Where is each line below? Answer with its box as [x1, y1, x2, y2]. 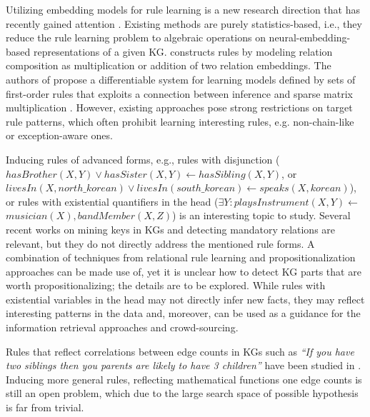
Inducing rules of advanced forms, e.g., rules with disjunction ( [6, 151, 280, 166]
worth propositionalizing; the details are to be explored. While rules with [6, 278, 326, 293]
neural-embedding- [269, 30, 351, 45]
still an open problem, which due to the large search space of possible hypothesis [6, 386, 359, 401]
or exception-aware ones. [6, 128, 113, 143]
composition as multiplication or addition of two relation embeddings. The [6, 58, 331, 73]
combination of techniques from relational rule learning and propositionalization [6, 250, 356, 265]
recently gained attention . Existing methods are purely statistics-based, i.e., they [6, 16, 362, 31]
